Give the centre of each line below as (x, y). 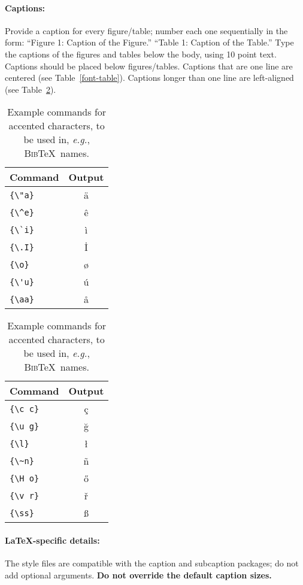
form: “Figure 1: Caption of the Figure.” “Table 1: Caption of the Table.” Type (149, 42)
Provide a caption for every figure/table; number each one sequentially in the (146, 30)
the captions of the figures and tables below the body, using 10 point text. (141, 54)
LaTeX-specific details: (52, 540)
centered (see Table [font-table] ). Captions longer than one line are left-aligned (149, 78)
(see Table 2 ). (31, 89)
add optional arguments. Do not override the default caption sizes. (138, 575)
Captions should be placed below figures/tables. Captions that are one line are (149, 66)
